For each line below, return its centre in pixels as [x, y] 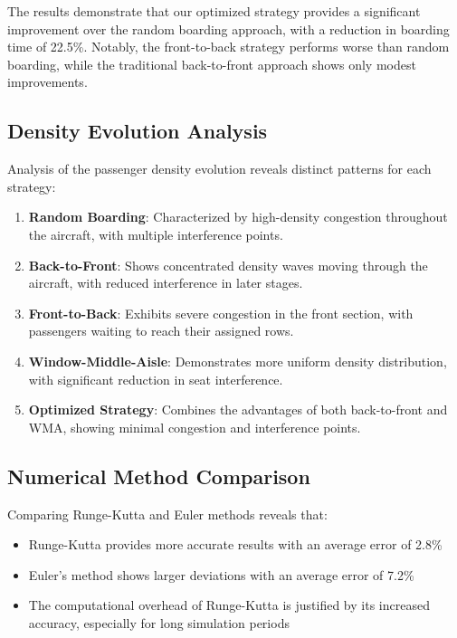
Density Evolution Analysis [138, 131]
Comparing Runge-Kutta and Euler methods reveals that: [167, 514]
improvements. [48, 82]
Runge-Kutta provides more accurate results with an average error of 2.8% [235, 544]
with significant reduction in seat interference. [156, 379]
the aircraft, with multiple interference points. [156, 234]
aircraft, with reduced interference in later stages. [166, 283]
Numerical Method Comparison [159, 476]
